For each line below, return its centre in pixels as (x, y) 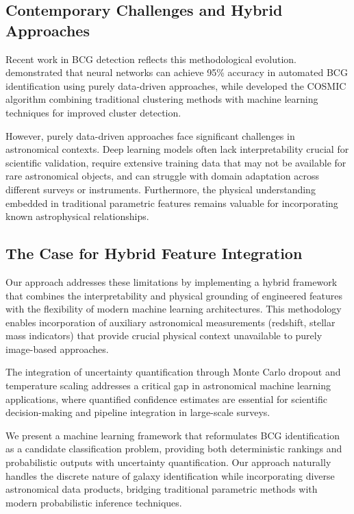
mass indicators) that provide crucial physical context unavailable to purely (164, 335)
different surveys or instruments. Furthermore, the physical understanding (161, 189)
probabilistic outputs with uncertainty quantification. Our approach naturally (168, 462)
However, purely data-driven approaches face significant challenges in (150, 135)
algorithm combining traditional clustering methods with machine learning (162, 99)
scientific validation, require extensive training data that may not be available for (176, 162)
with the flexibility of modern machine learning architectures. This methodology (174, 309)
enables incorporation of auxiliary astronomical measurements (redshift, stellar (170, 322)
